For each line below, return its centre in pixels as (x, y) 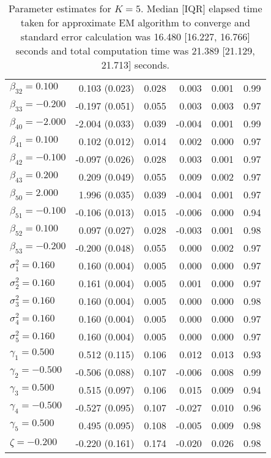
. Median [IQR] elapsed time (201, 8)
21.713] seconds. (135, 65)
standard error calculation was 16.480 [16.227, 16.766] (135, 36)
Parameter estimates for (60, 8)
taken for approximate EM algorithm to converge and (135, 22)
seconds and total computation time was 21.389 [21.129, (135, 51)
